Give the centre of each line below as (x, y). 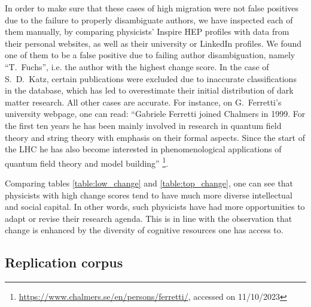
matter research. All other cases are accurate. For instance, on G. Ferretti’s (143, 102)
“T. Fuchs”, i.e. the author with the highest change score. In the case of (137, 66)
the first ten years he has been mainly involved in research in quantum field (143, 125)
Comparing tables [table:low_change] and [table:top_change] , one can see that (149, 183)
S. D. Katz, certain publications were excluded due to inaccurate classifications (151, 78)
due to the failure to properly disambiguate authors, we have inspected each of (149, 19)
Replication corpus (64, 262)
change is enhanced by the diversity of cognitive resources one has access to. (144, 230)
